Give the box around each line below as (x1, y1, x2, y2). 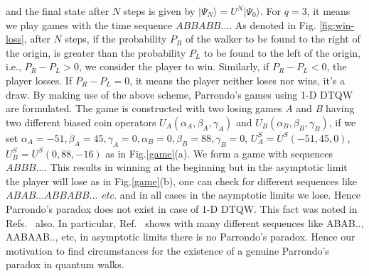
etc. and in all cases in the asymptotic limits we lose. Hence (101, 187, 361, 202)
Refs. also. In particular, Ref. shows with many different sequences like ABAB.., (6, 215, 364, 230)
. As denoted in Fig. (229, 17, 316, 32)
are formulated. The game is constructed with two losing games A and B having (6, 101, 355, 116)
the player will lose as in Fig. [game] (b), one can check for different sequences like (6, 173, 358, 188)
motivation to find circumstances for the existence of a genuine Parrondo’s (6, 243, 329, 258)
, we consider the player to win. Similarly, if (78, 59, 269, 74)
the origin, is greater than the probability (6, 45, 186, 60)
